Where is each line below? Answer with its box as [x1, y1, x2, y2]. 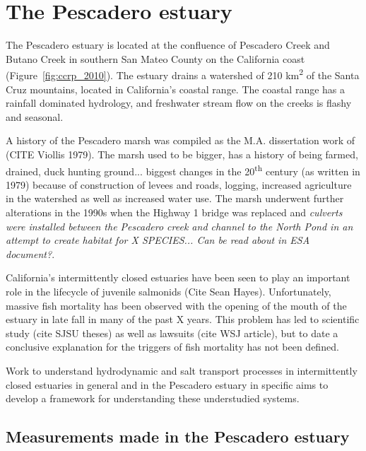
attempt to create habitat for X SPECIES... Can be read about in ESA [6, 233, 310, 247]
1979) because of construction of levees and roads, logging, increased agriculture [6, 177, 352, 192]
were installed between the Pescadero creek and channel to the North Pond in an [6, 218, 353, 233]
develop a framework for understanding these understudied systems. [6, 391, 300, 406]
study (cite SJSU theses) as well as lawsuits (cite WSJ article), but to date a [6, 325, 338, 340]
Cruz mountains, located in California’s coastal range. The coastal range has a [6, 81, 346, 96]
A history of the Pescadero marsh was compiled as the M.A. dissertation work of [6, 133, 355, 148]
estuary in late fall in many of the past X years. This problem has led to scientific [6, 312, 360, 327]
